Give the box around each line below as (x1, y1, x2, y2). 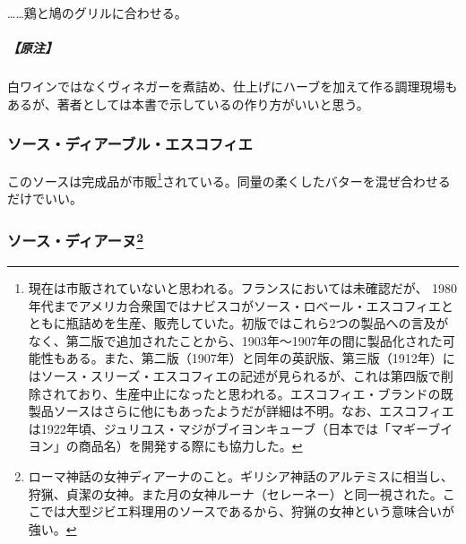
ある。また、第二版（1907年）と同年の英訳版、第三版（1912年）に (65, 349, 455, 367)
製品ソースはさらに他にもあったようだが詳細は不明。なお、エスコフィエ (28, 402, 454, 420)
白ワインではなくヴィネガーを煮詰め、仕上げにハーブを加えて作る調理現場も (7, 77, 458, 96)
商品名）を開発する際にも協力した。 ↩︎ (78, 436, 303, 455)
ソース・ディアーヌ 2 (7, 228, 144, 252)
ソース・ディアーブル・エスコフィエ (7, 133, 253, 155)
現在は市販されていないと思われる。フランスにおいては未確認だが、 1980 (28, 279, 458, 298)
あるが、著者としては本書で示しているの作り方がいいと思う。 (7, 94, 369, 113)
